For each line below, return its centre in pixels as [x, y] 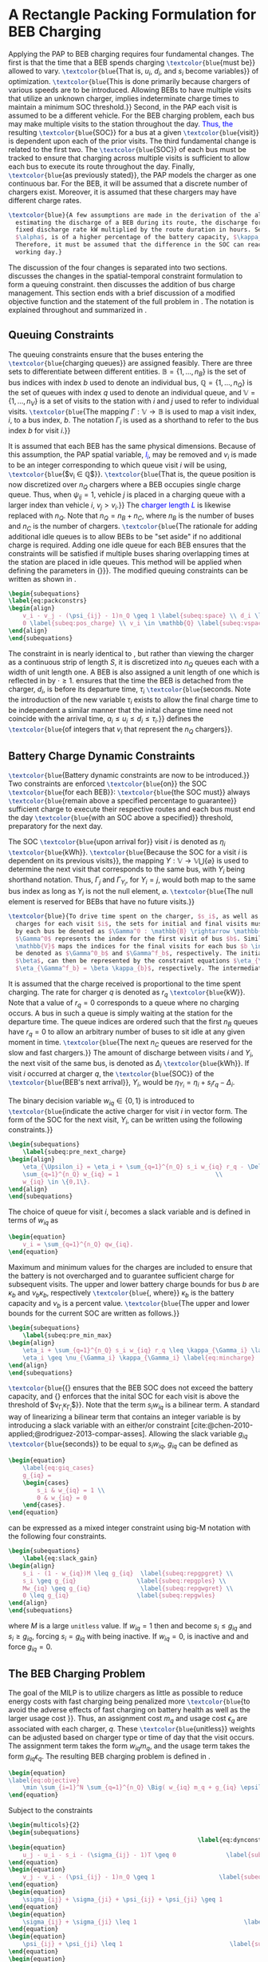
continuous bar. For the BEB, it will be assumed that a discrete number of [128, 183]
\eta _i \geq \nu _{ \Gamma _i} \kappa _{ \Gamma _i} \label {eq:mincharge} [139, 1358]
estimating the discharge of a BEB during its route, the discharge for [139, 222]
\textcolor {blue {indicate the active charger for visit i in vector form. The [128, 1111]
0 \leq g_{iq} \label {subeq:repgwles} [119, 1596]
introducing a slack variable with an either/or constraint [99, 1425]
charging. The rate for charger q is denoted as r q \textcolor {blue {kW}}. [127, 993]
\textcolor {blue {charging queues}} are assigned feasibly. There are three [130, 362]
